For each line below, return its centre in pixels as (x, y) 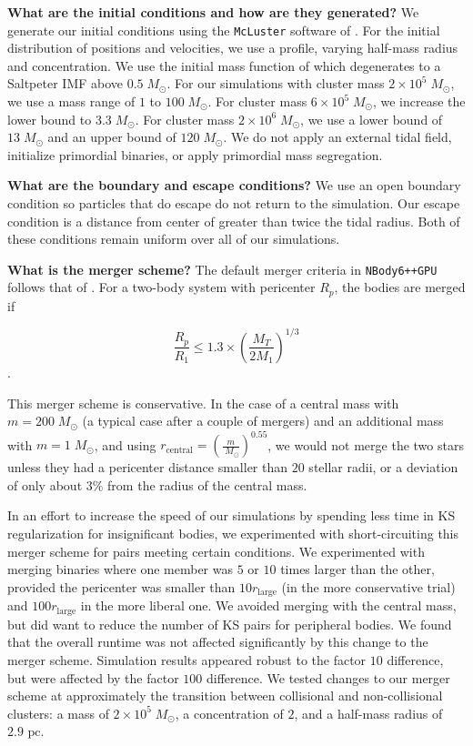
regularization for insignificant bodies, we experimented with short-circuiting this (233, 534)
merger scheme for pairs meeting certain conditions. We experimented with (216, 551)
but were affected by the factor (93, 677)
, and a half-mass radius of (368, 713)
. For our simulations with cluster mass (276, 83)
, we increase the (419, 101)
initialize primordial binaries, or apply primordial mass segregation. (195, 154)
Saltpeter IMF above (65, 83)
